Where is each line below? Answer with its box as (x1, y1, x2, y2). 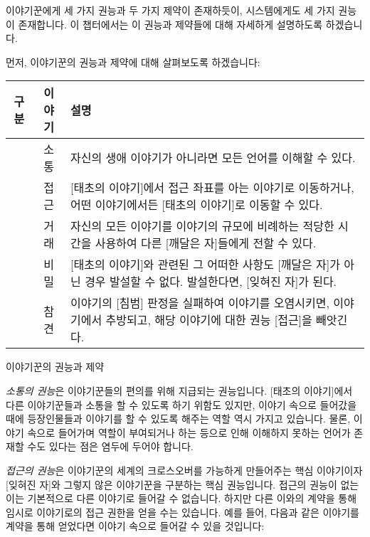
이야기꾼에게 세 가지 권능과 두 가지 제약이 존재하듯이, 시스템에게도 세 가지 (6, 3, 335, 17)
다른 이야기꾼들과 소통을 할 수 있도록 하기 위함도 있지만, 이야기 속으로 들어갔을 (6, 397, 357, 412)
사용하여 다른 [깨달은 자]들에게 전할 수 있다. (95, 235, 317, 252)
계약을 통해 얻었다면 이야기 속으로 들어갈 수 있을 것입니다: (6, 519, 265, 533)
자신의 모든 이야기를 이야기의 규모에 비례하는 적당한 (70, 218, 334, 235)
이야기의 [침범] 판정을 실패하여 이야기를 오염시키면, (70, 294, 329, 312)
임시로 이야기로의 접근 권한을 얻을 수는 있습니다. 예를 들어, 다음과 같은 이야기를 (6, 504, 359, 519)
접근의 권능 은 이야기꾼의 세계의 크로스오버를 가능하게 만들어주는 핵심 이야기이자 (6, 462, 363, 477)
